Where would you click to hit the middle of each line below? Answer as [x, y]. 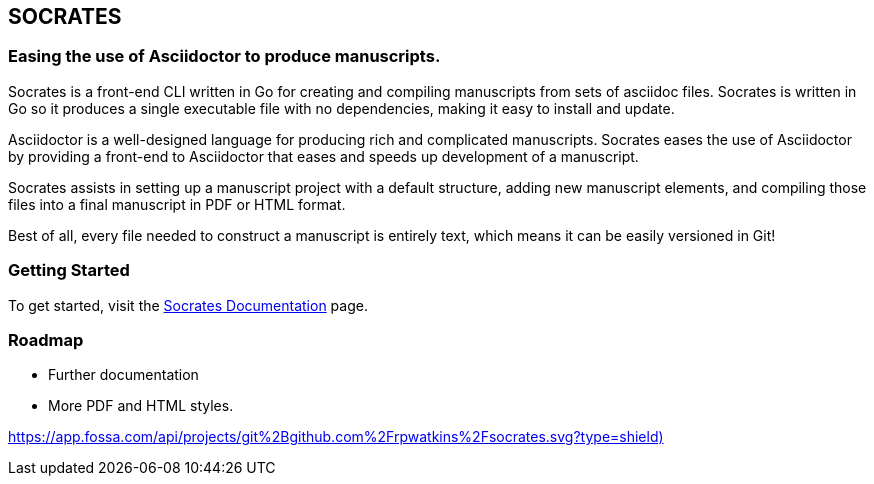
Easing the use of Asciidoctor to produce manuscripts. [224, 56]
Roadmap [46, 339]
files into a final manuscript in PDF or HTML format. [177, 204]
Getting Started [69, 270]
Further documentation [123, 375]
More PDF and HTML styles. [141, 406]
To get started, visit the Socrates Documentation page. [188, 305]
